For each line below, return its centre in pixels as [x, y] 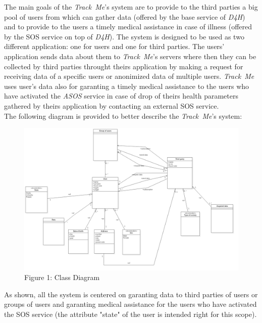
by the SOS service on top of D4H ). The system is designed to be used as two [124, 36]
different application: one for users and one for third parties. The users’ [114, 46]
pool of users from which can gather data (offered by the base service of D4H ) [125, 16]
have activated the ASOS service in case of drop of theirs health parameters [121, 96]
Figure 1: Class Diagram [62, 277]
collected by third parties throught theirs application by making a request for [124, 66]
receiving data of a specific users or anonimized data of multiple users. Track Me [129, 76]
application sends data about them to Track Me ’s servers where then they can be [130, 56]
